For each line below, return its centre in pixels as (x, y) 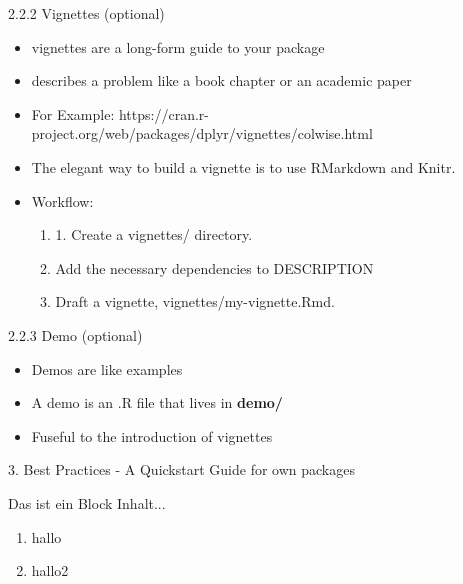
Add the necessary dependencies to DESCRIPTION (214, 267)
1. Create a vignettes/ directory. (154, 234)
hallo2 (50, 570)
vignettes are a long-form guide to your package (178, 46)
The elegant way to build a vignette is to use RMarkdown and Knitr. (243, 166)
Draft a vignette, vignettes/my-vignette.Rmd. (195, 301)
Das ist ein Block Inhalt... (87, 502)
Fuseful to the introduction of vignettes (152, 435)
